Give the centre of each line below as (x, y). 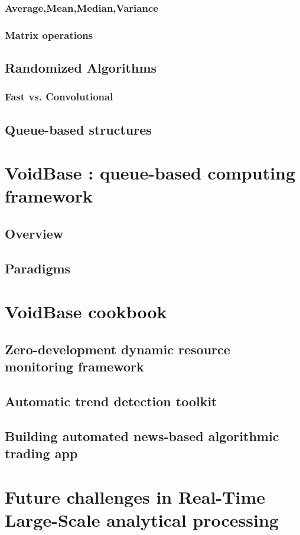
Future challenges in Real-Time (135, 496)
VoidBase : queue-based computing (150, 173)
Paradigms (38, 268)
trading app (41, 453)
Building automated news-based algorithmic (142, 435)
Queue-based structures (78, 129)
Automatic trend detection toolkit (111, 401)
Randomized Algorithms (81, 68)
